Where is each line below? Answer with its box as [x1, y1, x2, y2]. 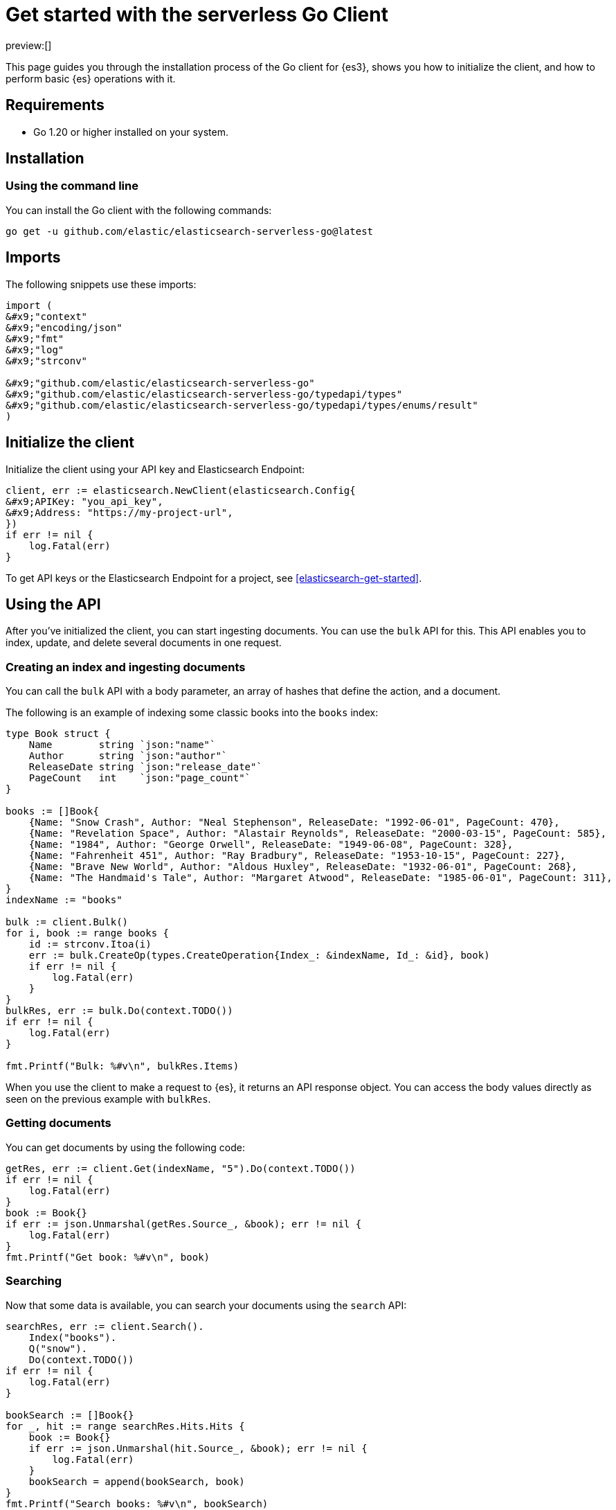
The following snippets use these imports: [6, 278, 197, 290]
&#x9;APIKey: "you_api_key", [6, 495, 163, 507]
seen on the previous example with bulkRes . [6, 1093, 211, 1105]
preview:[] [6, 39, 52, 51]
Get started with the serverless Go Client [6, 3, 388, 26]
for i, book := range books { [6, 927, 170, 939]
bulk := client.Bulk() [6, 916, 129, 928]
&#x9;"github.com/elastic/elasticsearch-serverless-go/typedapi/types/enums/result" [6, 399, 478, 411]
